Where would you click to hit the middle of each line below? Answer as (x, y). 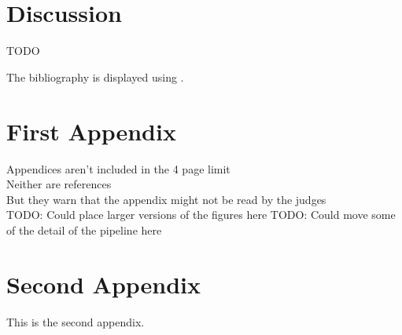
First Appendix (91, 131)
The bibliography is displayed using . (95, 76)
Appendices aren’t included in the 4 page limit (118, 168)
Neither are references (59, 184)
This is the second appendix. (76, 321)
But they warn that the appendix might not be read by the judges (166, 199)
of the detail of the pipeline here (84, 229)
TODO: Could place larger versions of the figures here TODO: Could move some (201, 215)
